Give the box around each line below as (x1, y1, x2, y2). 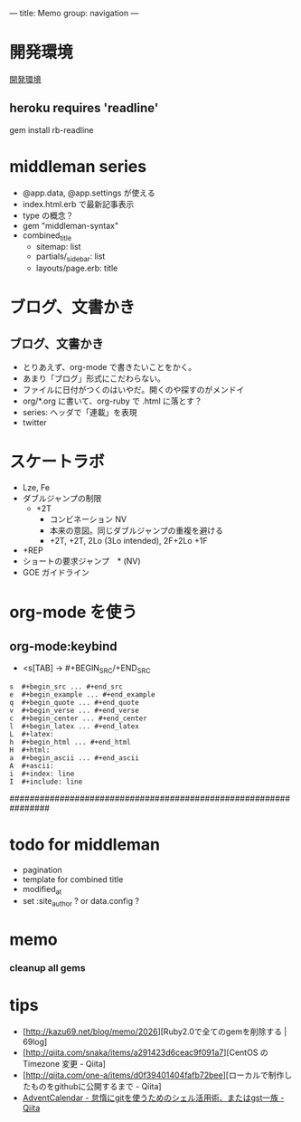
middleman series (9, 156, 147, 176)
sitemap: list (35, 242, 81, 252)
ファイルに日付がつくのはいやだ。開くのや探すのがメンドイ (22, 385, 245, 395)
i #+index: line (9, 769, 75, 779)
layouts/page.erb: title (35, 262, 118, 274)
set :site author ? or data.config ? (22, 895, 140, 908)
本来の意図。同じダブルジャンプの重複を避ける (49, 525, 224, 537)
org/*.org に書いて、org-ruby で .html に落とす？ (22, 395, 202, 406)
